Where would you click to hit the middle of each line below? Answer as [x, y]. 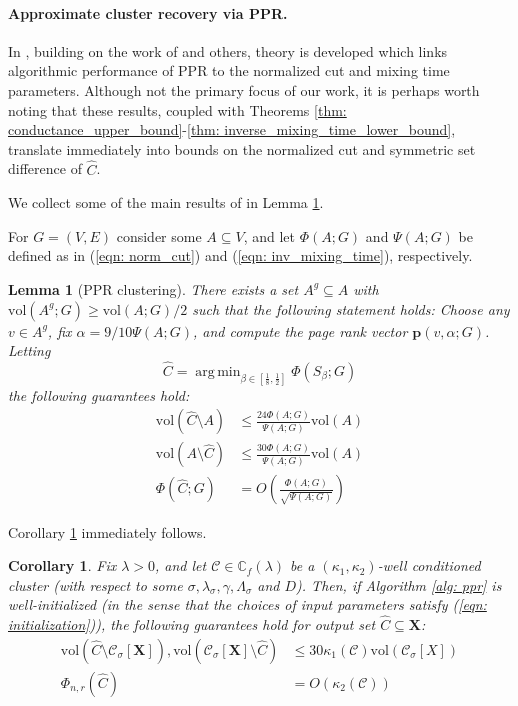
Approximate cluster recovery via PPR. [148, 12]
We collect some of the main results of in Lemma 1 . [166, 202]
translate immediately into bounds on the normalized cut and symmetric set [242, 148]
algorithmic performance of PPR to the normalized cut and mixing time [229, 70]
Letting [29, 350]
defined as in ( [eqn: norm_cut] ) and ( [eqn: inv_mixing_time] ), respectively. [240, 255]
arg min [218, 371]
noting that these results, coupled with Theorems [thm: [177, 109]
